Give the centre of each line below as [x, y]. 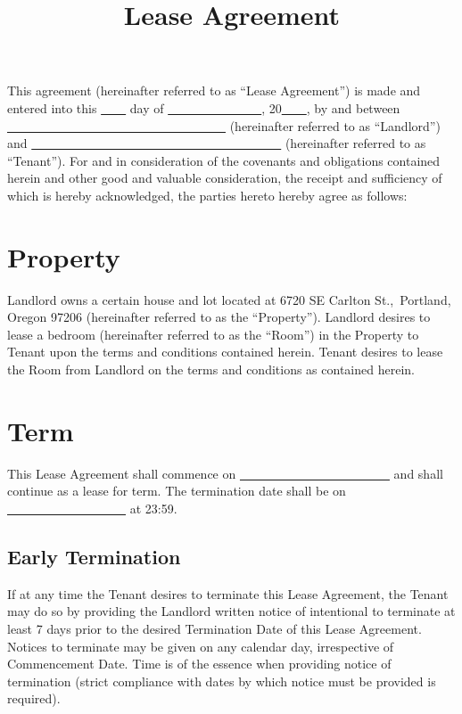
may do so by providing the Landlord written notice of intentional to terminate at [231, 611]
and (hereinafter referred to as [217, 143]
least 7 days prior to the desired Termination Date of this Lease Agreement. [214, 628]
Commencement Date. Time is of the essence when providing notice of [199, 664]
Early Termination [94, 556]
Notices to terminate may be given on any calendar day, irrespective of [201, 646]
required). [34, 698]
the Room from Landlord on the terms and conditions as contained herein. [211, 369]
